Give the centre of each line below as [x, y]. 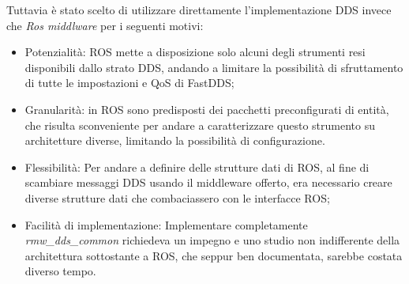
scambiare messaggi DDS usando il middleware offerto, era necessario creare [208, 182]
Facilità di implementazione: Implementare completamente [166, 224]
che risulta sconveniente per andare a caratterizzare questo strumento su [200, 125]
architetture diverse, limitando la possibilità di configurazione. [175, 140]
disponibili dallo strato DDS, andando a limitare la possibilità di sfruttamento [214, 67]
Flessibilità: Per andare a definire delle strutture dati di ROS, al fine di [197, 167]
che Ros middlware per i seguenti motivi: [105, 25]
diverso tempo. [60, 271]
